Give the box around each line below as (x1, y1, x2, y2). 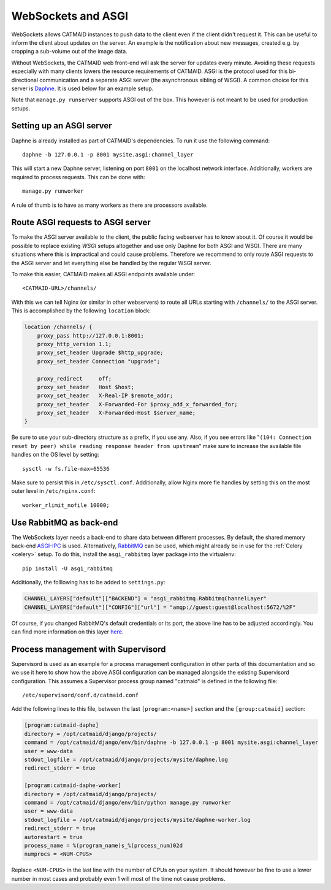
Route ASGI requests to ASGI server (11, 217, 151, 228)
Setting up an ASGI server (11, 120, 113, 131)
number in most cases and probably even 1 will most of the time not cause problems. (11, 875, 226, 882)
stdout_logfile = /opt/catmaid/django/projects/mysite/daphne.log (24, 756, 228, 764)
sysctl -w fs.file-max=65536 (22, 465, 110, 472)
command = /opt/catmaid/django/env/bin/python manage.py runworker (24, 799, 232, 806)
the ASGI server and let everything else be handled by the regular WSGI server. (11, 259, 211, 266)
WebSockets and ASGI (11, 9, 129, 23)
